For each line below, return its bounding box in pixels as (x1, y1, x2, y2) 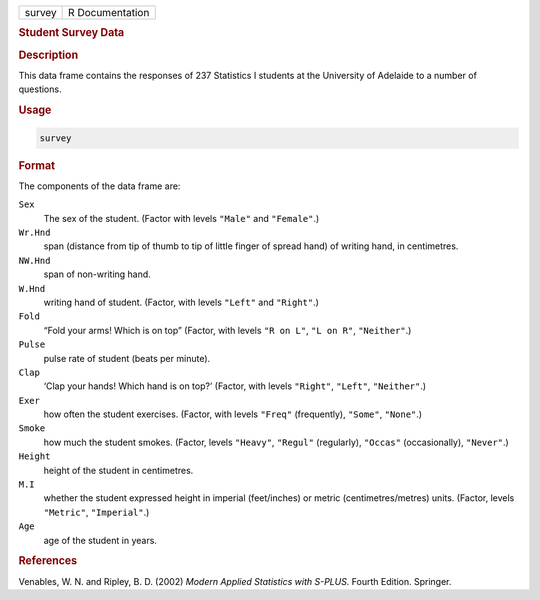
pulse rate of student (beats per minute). (43, 352, 211, 364)
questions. (18, 83, 62, 95)
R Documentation (68, 6, 150, 19)
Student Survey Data (18, 26, 125, 40)
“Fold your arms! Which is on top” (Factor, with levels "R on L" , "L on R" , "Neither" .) (43, 324, 412, 336)
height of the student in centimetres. (43, 464, 194, 476)
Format (18, 158, 55, 172)
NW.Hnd (18, 255, 51, 266)
